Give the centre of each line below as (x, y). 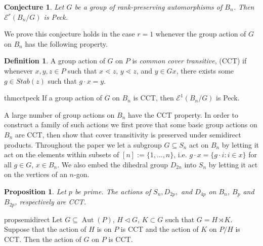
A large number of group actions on (59, 114)
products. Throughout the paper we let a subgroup (83, 144)
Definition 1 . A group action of (55, 61)
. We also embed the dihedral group (113, 164)
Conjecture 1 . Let (34, 7)
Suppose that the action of (45, 229)
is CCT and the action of (160, 229)
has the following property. (66, 43)
